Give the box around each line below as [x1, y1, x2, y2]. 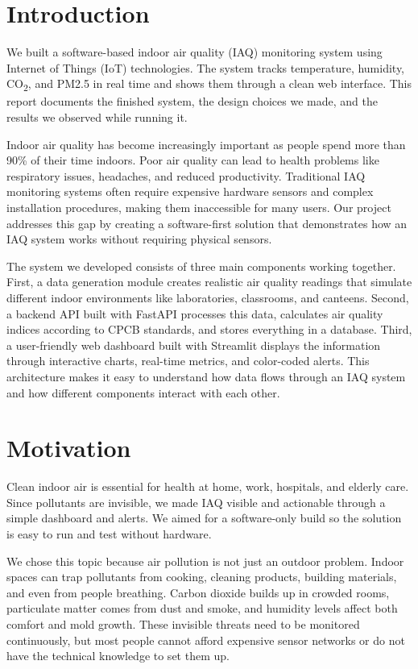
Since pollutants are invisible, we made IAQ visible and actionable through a [6, 493, 386, 510]
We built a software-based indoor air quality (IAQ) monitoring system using [6, 44, 383, 60]
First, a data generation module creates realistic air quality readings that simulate [6, 273, 412, 290]
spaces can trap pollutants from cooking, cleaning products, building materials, [6, 568, 397, 585]
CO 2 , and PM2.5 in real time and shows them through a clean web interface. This [6, 75, 412, 94]
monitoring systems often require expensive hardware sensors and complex [6, 183, 374, 200]
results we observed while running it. [6, 109, 188, 126]
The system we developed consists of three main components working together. [6, 257, 396, 274]
